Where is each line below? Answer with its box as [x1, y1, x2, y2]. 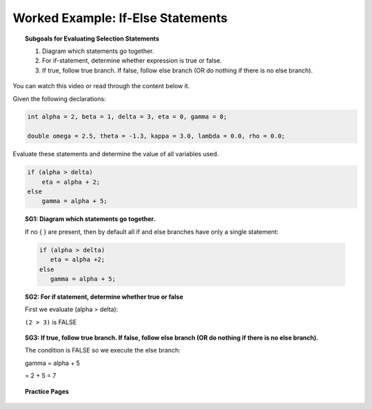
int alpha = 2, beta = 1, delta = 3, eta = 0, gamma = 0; [27, 113, 227, 120]
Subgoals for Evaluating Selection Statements [25, 34, 160, 43]
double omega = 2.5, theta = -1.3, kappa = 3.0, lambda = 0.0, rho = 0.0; [27, 132, 286, 140]
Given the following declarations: [12, 94, 106, 103]
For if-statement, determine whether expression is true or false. [42, 56, 223, 65]
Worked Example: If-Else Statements [12, 10, 228, 25]
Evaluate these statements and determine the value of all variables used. [12, 150, 219, 158]
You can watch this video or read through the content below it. [12, 82, 190, 90]
